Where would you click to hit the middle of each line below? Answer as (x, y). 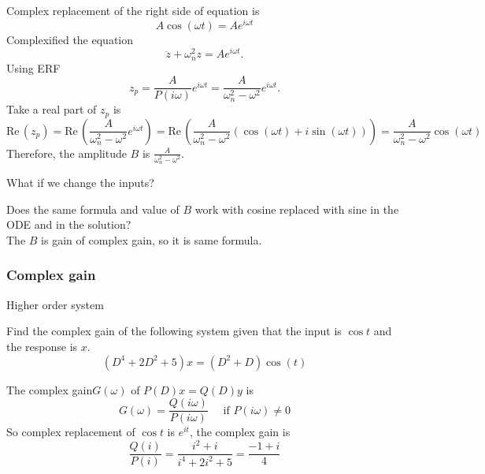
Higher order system (55, 304)
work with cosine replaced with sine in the (297, 209)
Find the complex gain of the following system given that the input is (174, 331)
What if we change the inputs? (80, 183)
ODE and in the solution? (69, 224)
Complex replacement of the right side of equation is (133, 10)
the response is (42, 346)
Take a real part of (52, 109)
